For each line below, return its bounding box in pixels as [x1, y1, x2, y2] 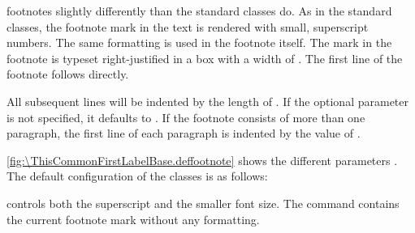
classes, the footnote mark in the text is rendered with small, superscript [6, 18, 369, 35]
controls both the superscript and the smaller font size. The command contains [6, 194, 400, 211]
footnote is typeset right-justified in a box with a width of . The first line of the [6, 49, 403, 66]
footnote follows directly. [6, 66, 129, 83]
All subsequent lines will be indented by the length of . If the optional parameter [6, 92, 409, 109]
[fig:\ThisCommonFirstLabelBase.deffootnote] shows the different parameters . [6, 151, 398, 168]
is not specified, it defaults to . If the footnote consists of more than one [6, 108, 365, 125]
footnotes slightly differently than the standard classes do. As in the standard [6, 2, 392, 19]
